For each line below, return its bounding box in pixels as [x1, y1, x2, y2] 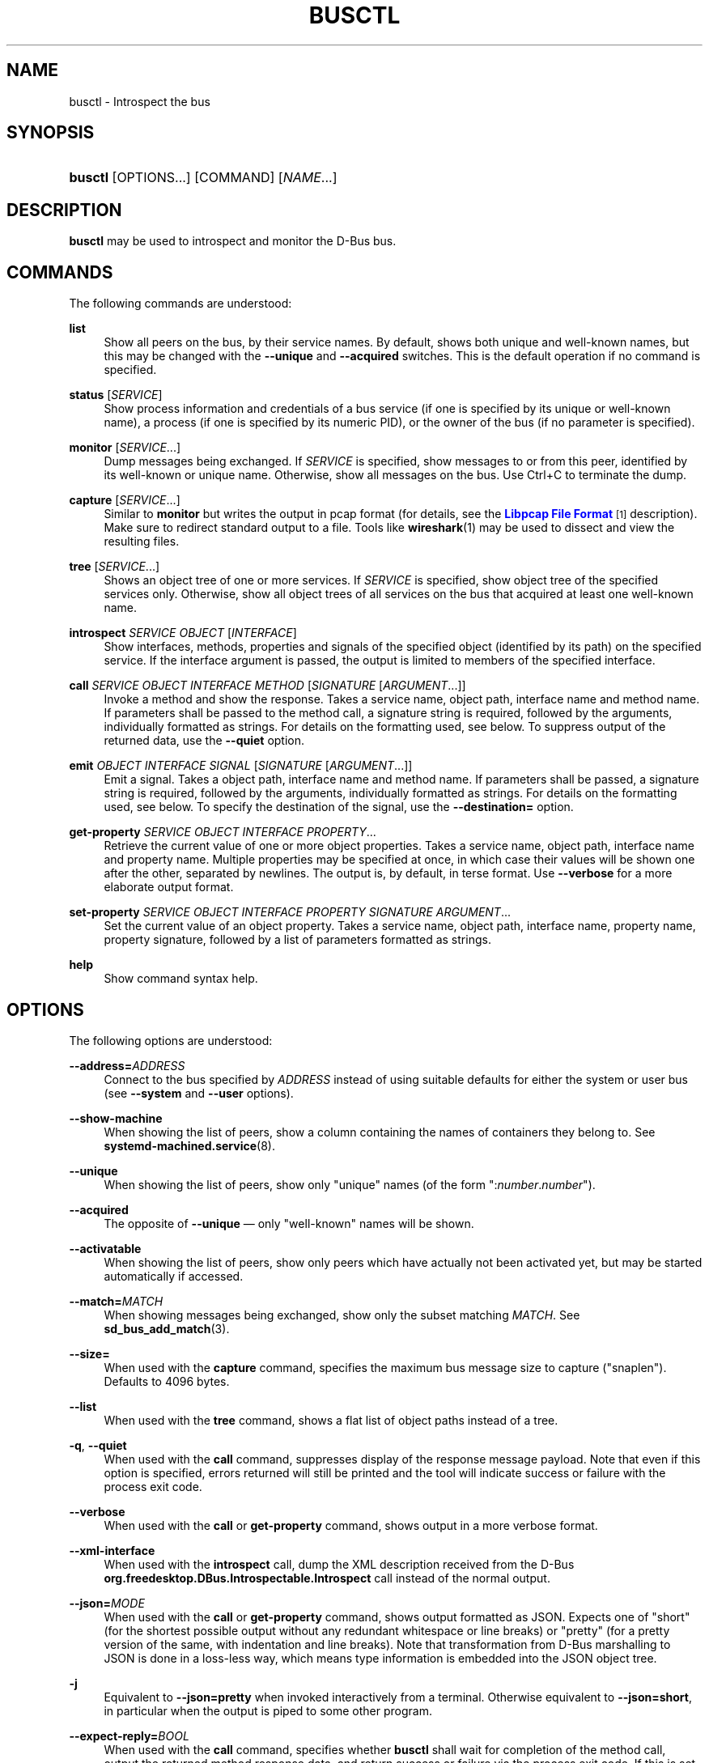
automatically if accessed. [104, 1268, 244, 1283]
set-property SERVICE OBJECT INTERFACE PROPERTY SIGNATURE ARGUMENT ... [69, 905, 512, 920]
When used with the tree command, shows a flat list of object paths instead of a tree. [104, 1413, 558, 1427]
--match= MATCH [69, 1294, 163, 1308]
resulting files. [104, 534, 180, 549]
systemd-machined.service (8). [104, 1138, 275, 1153]
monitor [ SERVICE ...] [69, 440, 181, 455]
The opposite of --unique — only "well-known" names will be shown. [104, 1216, 474, 1230]
